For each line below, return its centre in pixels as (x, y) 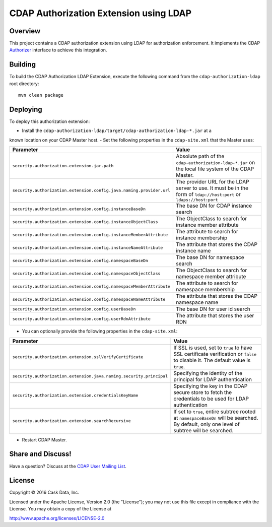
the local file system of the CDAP (215, 169)
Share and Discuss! (40, 454)
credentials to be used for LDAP (211, 399)
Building (23, 65)
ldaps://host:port (197, 200)
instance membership (202, 238)
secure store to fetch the (203, 392)
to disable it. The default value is (212, 360)
